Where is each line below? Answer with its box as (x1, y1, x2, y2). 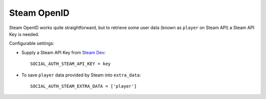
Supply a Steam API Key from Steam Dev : (21, 49, 106, 55)
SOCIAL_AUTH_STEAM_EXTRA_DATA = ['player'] (30, 83, 137, 89)
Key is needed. (9, 31, 39, 37)
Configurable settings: (9, 40, 54, 46)
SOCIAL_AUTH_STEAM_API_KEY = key (30, 61, 111, 66)
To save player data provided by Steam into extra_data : (21, 72, 141, 78)
